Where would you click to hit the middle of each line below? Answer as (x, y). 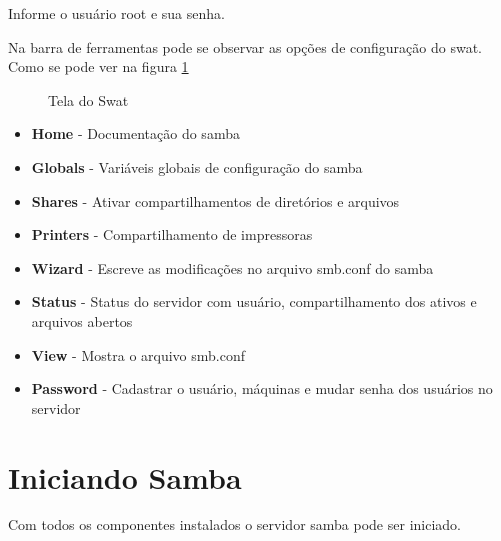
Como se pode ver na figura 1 (98, 66)
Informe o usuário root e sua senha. (116, 13)
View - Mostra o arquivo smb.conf (138, 354)
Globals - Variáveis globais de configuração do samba (197, 166)
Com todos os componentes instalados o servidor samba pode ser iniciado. (234, 524)
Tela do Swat (88, 99)
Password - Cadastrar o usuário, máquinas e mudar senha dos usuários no (262, 388)
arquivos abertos (82, 320)
